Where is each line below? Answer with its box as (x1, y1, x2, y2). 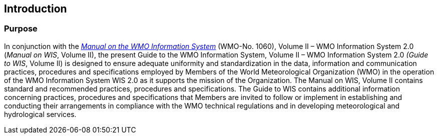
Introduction (4, 2, 67, 15)
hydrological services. (4, 109, 77, 118)
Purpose (4, 23, 38, 34)
